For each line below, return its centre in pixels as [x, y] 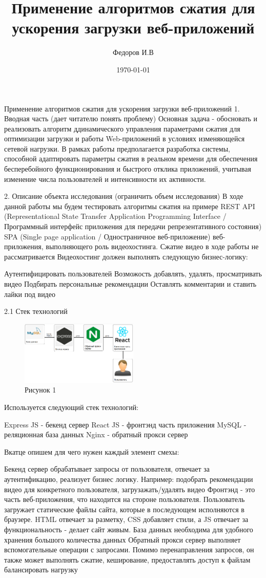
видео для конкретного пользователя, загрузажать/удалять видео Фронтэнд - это [130, 489]
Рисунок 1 [40, 390]
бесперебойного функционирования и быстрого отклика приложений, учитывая [128, 169]
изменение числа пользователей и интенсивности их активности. [105, 179]
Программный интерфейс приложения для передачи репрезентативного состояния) [133, 226]
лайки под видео [30, 294]
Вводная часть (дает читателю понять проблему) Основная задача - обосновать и [131, 118]
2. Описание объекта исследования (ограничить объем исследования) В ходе [124, 196]
